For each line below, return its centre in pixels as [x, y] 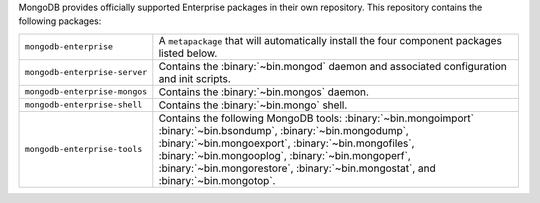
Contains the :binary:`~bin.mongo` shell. [253, 105]
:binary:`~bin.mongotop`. [217, 180]
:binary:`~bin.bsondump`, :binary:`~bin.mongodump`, [283, 130]
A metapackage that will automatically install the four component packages [330, 40]
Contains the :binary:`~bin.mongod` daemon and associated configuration [332, 66]
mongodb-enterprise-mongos [86, 91]
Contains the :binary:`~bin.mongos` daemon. [264, 92]
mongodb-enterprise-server [86, 72]
